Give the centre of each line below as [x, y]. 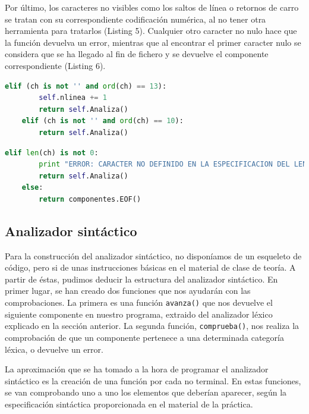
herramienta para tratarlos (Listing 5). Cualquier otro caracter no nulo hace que [151, 31]
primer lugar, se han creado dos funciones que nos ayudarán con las [128, 291]
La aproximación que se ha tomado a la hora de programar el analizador [137, 369]
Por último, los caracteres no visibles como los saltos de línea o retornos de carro [152, 7]
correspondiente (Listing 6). [55, 65]
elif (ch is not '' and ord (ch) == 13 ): [86, 86]
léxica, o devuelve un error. [54, 349]
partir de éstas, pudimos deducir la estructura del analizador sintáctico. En [141, 279]
